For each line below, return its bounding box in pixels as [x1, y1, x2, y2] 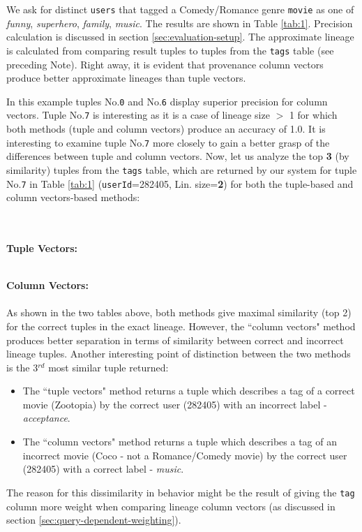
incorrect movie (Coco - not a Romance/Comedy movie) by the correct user [22, 448, 347, 462]
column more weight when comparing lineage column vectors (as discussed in [6, 498, 335, 513]
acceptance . [22, 411, 70, 425]
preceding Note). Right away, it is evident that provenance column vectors [6, 57, 324, 71]
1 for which [289, 108, 338, 122]
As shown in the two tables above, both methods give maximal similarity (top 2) [6, 305, 352, 320]
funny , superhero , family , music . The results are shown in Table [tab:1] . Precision [6, 15, 353, 30]
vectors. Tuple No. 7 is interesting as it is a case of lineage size [6, 108, 270, 122]
